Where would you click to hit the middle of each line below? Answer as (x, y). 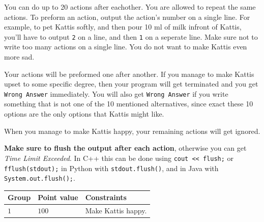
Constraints (106, 197)
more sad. (19, 57)
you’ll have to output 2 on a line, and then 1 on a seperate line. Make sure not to (131, 36)
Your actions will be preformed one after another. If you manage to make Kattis (129, 74)
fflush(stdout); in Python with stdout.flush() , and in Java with (111, 168)
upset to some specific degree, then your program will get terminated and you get (131, 84)
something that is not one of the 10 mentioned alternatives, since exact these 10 (129, 104)
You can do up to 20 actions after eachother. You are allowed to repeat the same (130, 7)
